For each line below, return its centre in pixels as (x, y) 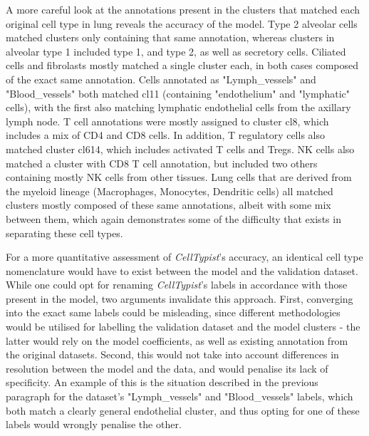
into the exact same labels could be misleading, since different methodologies (173, 312)
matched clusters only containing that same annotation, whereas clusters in (170, 37)
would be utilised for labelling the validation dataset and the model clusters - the (183, 327)
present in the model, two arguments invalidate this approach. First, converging (180, 298)
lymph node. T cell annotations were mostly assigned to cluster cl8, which (167, 121)
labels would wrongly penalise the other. (94, 424)
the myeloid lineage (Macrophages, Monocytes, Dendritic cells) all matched (170, 191)
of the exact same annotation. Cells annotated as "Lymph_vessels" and (161, 79)
